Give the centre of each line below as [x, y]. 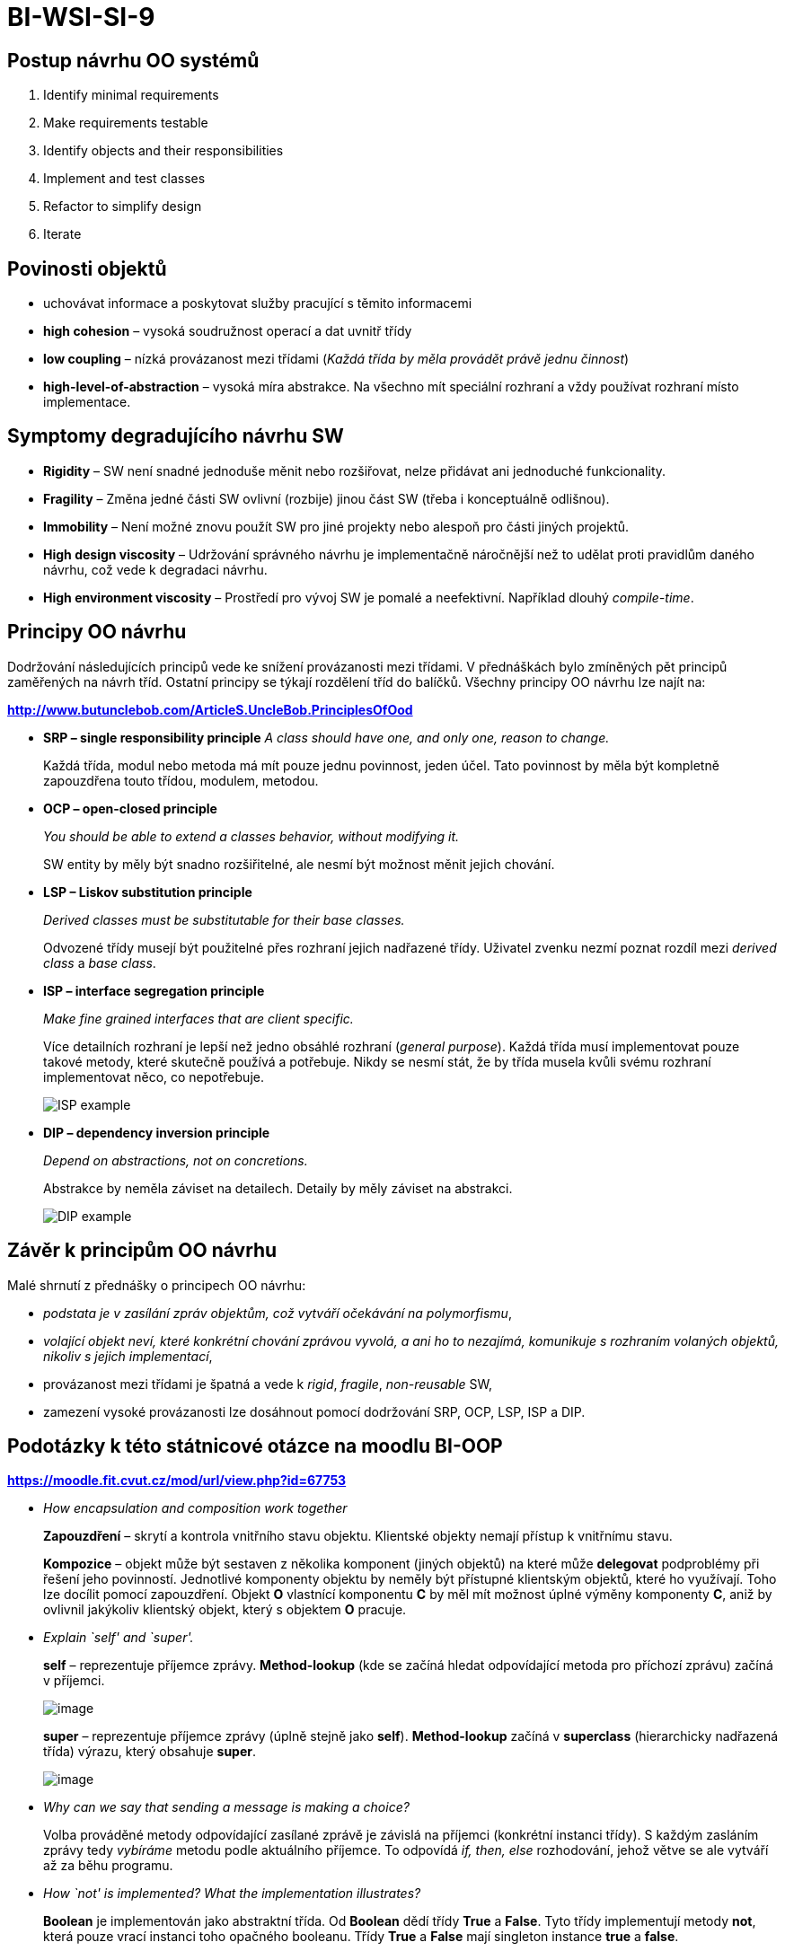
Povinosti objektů [87, 268]
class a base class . [100, 962]
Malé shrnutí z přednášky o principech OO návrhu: [157, 1285]
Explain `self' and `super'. [119, 1638]
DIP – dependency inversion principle [157, 1132]
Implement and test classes [124, 179]
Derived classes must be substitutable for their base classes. [224, 919]
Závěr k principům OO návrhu [142, 1251]
